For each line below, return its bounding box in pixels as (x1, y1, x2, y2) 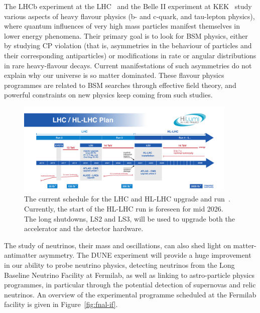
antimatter (4, 250, 37, 260)
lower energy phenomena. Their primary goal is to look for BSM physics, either (4, 30, 248, 41)
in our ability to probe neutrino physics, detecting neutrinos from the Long (4, 260, 235, 270)
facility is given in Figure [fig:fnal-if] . (4, 299, 118, 309)
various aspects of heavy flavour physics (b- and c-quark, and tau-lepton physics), (4, 11, 255, 21)
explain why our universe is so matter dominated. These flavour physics (4, 70, 224, 80)
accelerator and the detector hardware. (24, 223, 144, 234)
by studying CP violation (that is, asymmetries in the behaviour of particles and (4, 40, 252, 51)
